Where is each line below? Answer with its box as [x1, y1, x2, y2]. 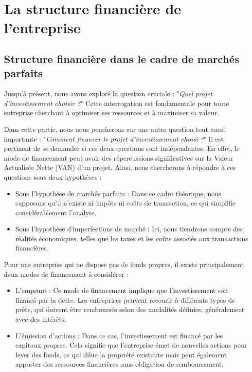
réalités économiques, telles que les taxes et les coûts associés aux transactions [15, 233, 248, 243]
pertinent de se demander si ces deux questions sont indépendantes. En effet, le [4, 143, 240, 153]
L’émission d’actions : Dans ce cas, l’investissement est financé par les [15, 330, 223, 340]
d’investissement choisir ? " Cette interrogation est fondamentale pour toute [4, 98, 229, 108]
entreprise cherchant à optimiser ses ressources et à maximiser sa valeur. [4, 107, 219, 118]
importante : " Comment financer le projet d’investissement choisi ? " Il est [4, 133, 224, 144]
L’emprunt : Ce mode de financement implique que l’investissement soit [15, 285, 229, 295]
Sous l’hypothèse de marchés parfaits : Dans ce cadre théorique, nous [15, 188, 221, 198]
